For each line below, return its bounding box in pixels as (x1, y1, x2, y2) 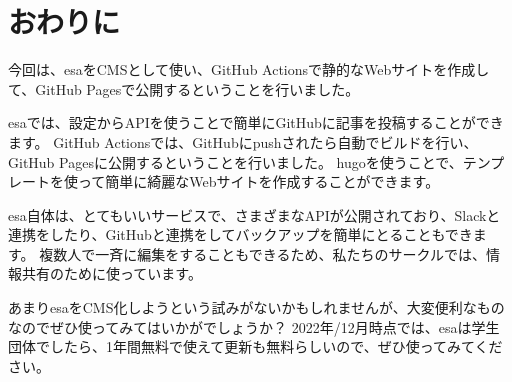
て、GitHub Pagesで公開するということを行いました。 (8, 78, 360, 99)
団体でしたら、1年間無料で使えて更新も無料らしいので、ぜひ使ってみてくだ (8, 336, 503, 357)
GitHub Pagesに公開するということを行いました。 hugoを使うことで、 (8, 151, 463, 172)
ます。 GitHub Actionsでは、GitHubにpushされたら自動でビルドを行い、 (8, 131, 478, 152)
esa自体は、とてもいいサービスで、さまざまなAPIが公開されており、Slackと (8, 204, 501, 225)
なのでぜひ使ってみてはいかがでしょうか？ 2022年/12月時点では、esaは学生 (8, 316, 500, 337)
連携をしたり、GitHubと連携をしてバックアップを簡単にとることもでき (8, 224, 473, 245)
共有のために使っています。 (21, 263, 202, 284)
